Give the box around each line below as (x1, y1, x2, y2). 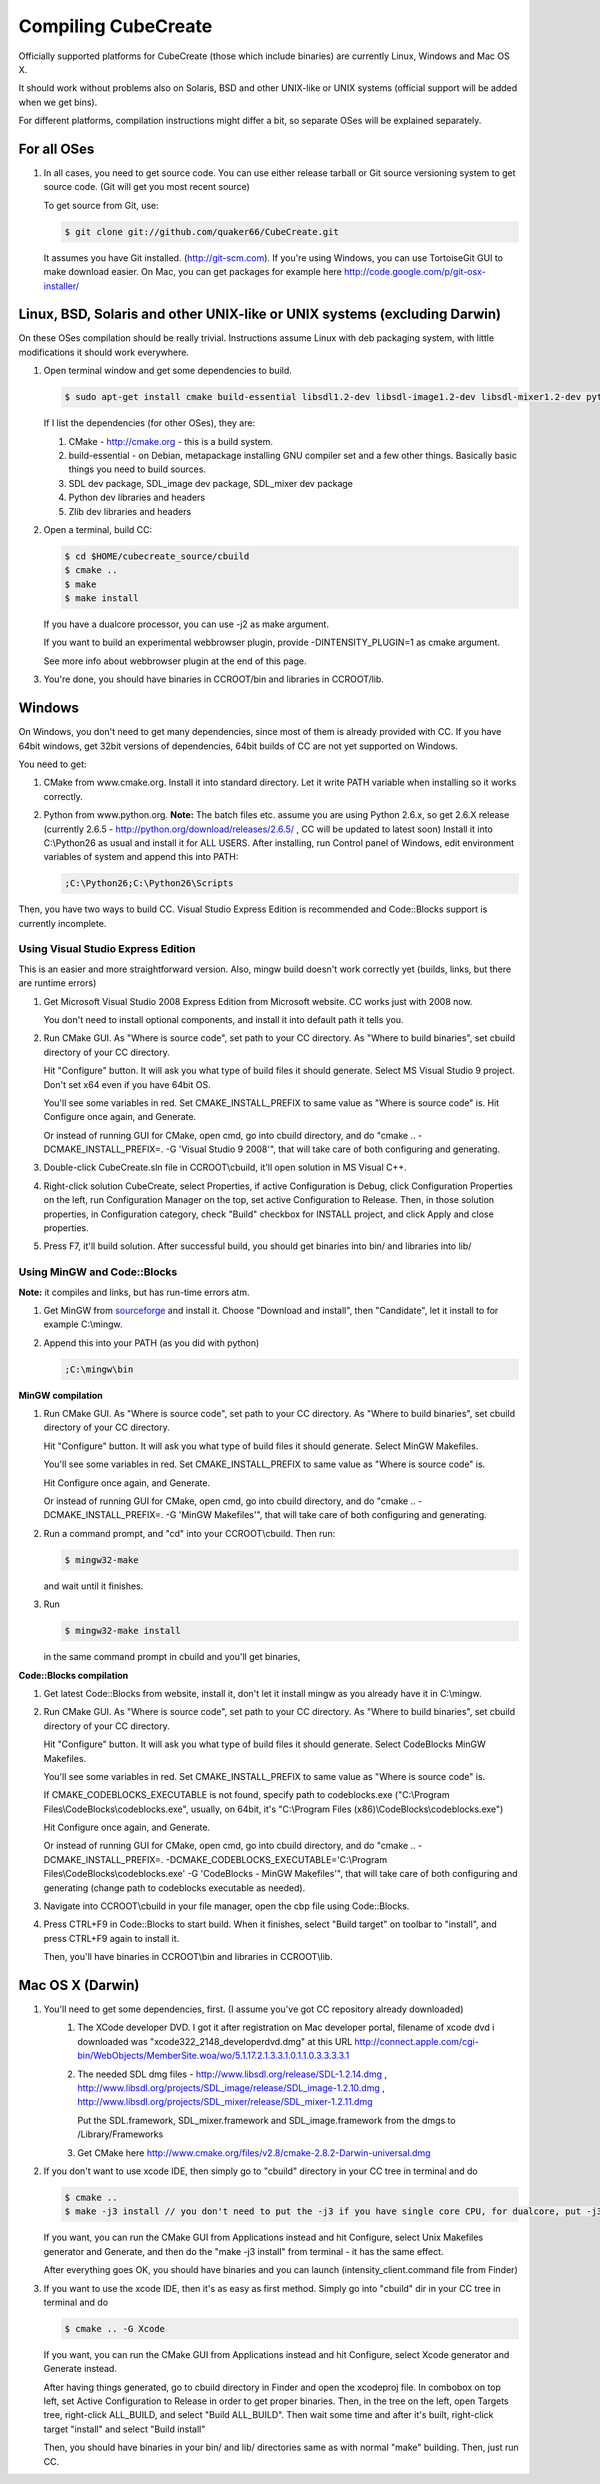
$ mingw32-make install (64, 1625, 182, 1637)
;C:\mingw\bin (64, 1363, 134, 1375)
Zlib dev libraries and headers (68, 505, 192, 517)
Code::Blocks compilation (18, 1669, 129, 1681)
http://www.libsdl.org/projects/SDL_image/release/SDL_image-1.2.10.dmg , (77, 2082, 385, 2094)
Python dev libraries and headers (68, 491, 205, 504)
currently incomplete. (18, 917, 107, 929)
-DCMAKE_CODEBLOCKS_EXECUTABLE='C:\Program (165, 1853, 388, 1865)
